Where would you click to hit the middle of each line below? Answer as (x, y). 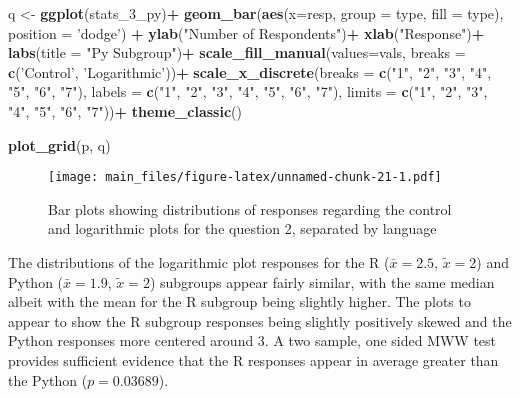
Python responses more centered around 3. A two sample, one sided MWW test (252, 340)
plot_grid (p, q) (59, 144)
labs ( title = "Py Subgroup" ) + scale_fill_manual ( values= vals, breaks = (237, 52)
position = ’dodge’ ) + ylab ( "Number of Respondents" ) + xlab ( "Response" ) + (246, 32)
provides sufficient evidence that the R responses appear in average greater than (253, 359)
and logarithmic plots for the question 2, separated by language (242, 228)
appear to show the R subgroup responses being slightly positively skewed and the (260, 320)
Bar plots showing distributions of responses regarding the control (250, 208)
